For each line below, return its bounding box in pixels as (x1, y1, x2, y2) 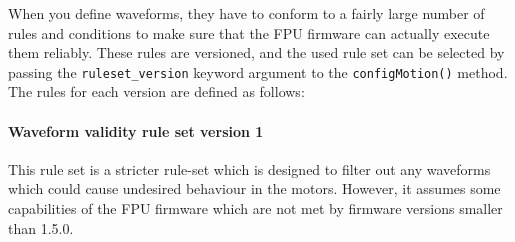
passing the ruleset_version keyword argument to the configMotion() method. (8, 61, 508, 82)
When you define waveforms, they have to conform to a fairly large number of (8, 3, 485, 23)
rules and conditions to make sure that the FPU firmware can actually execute (8, 22, 490, 43)
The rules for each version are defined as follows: (8, 81, 305, 102)
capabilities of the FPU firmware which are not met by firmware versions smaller (8, 198, 503, 219)
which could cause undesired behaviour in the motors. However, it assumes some (8, 178, 501, 199)
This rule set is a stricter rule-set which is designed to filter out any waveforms (8, 158, 491, 179)
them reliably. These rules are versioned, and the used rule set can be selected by (8, 42, 505, 63)
